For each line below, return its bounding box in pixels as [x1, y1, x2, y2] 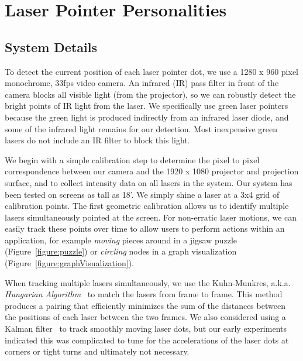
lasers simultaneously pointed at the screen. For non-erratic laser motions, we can [5, 211, 297, 223]
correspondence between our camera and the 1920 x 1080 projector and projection [5, 165, 299, 177]
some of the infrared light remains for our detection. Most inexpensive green [5, 122, 278, 135]
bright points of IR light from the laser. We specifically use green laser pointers [5, 99, 288, 112]
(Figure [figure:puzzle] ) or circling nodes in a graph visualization [5, 245, 237, 257]
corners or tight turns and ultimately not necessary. [5, 345, 190, 357]
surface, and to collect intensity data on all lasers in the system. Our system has [5, 176, 292, 188]
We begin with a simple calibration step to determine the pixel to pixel [5, 153, 260, 166]
